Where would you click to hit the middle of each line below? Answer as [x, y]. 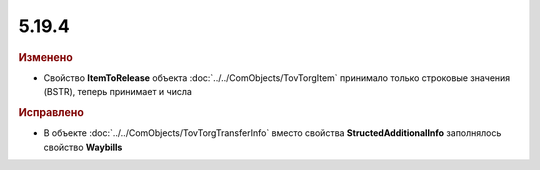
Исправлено [51, 112]
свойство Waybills [83, 147]
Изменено [46, 57]
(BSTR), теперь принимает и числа [117, 92]
